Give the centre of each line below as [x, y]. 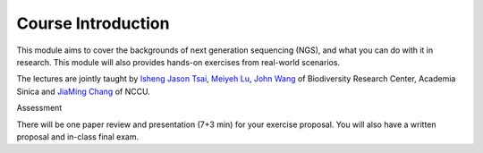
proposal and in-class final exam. [77, 136]
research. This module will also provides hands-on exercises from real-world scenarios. [178, 62]
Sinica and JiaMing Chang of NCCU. [84, 91]
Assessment [39, 108]
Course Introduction [93, 23]
